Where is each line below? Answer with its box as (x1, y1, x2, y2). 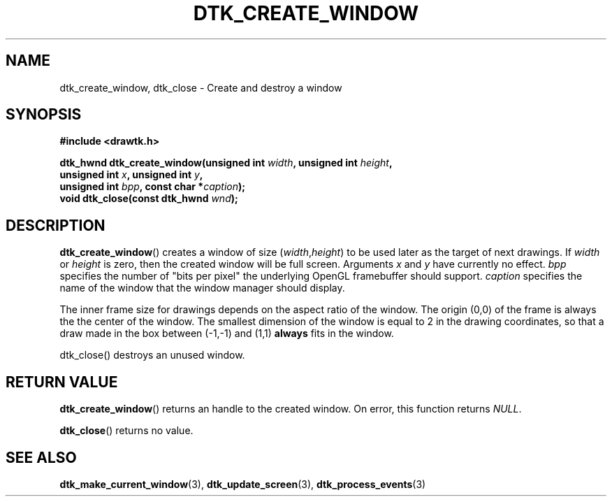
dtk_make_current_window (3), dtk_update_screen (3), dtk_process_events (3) (59, 478, 426, 490)
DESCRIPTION (6, 216, 105, 234)
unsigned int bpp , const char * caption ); (59, 180, 246, 193)
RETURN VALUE (6, 373, 118, 391)
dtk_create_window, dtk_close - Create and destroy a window (59, 81, 342, 94)
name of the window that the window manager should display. (59, 282, 345, 294)
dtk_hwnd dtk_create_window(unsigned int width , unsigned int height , (59, 157, 393, 169)
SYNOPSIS (6, 106, 82, 124)
